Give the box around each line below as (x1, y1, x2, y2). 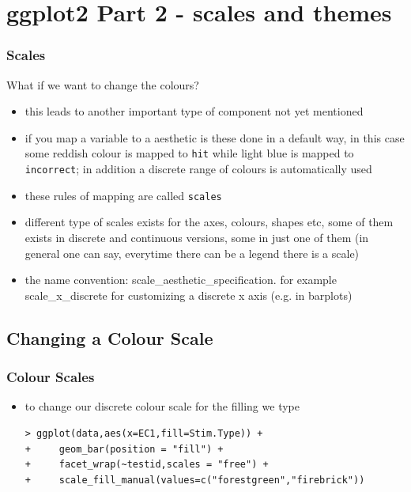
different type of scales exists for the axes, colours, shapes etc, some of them (25, 214, 394, 230)
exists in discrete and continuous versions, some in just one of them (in (25, 229, 369, 245)
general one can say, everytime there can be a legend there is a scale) (25, 244, 360, 261)
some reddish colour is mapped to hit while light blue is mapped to (25, 145, 354, 161)
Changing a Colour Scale (6, 325, 213, 350)
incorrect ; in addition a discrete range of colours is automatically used (25, 161, 372, 177)
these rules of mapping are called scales (25, 187, 222, 203)
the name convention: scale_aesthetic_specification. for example (25, 271, 337, 288)
